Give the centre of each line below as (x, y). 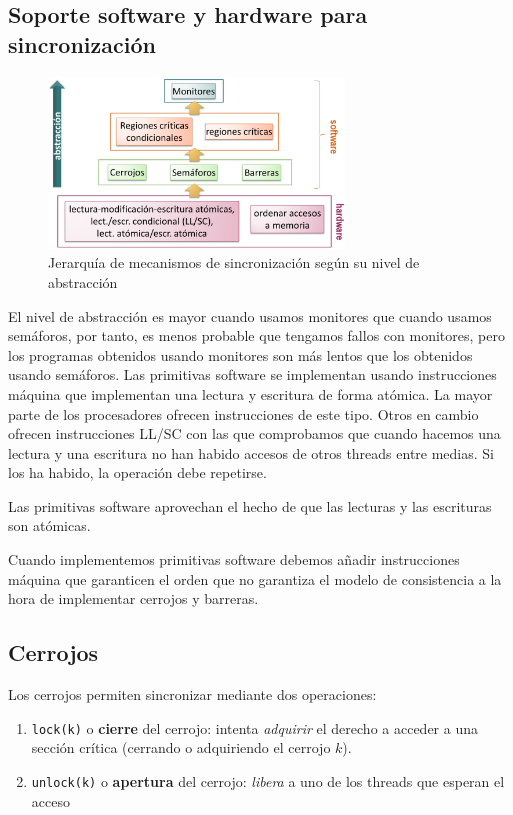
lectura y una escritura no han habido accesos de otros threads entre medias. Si (251, 452)
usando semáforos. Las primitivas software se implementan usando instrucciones (252, 374)
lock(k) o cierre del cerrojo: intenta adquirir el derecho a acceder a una (255, 727)
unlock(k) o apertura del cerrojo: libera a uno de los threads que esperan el (268, 780)
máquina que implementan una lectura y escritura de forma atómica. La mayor (250, 393)
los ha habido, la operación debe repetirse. (137, 472)
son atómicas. (49, 525)
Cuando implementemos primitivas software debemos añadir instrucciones (234, 559)
